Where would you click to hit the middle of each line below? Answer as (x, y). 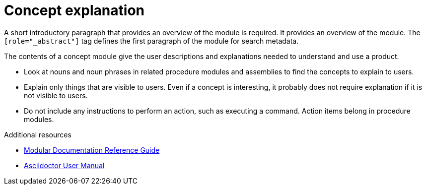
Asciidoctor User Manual (64, 165)
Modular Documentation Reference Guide (92, 150)
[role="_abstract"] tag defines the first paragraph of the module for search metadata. (151, 41)
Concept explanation (74, 10)
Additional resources (38, 134)
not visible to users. (56, 95)
